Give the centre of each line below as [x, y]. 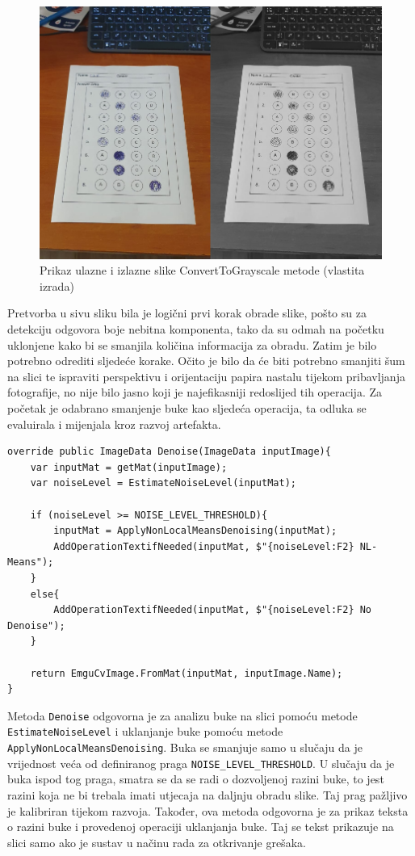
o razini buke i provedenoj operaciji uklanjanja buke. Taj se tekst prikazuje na [201, 827]
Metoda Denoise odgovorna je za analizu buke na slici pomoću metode [182, 715]
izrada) [57, 285]
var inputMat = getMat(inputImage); [129, 467]
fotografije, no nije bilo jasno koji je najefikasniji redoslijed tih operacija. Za [195, 392]
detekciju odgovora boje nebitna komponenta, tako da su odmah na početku [196, 329]
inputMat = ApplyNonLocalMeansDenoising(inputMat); [195, 531]
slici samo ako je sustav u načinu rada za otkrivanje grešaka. [157, 842]
